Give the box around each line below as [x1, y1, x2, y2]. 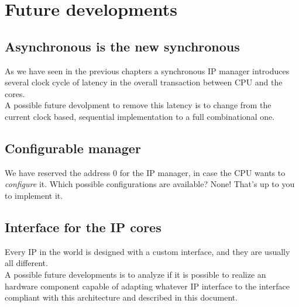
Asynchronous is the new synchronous [5, 37, 240, 55]
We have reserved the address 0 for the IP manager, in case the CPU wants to [5, 166, 286, 178]
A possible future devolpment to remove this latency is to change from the [5, 99, 271, 111]
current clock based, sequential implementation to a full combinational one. [5, 110, 275, 122]
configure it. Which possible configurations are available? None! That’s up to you [5, 178, 295, 190]
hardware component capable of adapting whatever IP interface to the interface [5, 280, 290, 292]
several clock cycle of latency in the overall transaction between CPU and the [5, 76, 283, 88]
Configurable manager [5, 139, 141, 157]
